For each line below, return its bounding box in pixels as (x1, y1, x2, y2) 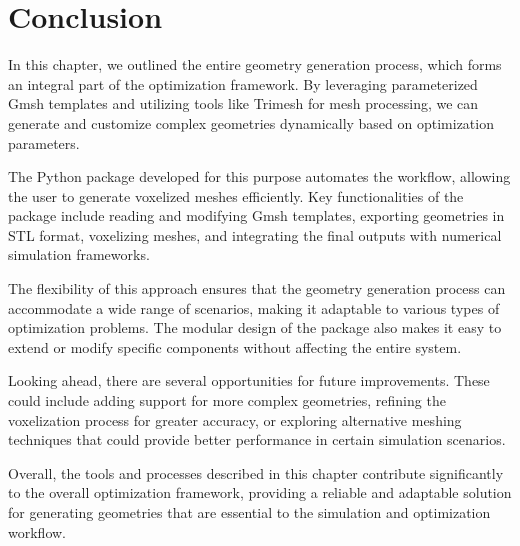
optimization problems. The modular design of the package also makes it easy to (8, 317, 502, 338)
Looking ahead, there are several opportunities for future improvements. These (8, 370, 490, 391)
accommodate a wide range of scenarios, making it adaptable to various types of (8, 297, 500, 318)
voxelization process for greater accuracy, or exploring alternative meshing (8, 409, 462, 430)
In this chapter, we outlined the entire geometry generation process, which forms (8, 54, 502, 75)
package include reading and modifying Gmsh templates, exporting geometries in (8, 205, 505, 226)
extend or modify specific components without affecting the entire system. (8, 336, 462, 357)
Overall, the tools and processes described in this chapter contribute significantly (8, 462, 504, 483)
